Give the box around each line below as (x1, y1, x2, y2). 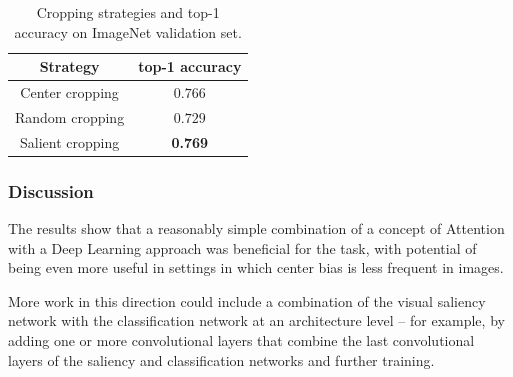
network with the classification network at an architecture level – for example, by (8, 310, 505, 331)
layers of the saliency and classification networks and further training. (8, 349, 435, 370)
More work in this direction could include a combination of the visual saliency (8, 290, 486, 311)
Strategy (39, 56, 100, 77)
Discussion (8, 178, 94, 203)
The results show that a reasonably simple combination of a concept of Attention (8, 218, 505, 239)
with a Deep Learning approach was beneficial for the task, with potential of (8, 237, 477, 258)
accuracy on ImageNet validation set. (14, 21, 242, 42)
